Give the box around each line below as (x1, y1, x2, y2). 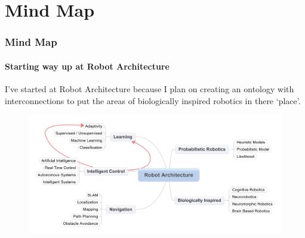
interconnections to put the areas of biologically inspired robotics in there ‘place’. (5, 94, 301, 107)
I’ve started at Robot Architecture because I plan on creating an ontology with (5, 83, 294, 95)
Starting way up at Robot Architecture (5, 59, 170, 72)
